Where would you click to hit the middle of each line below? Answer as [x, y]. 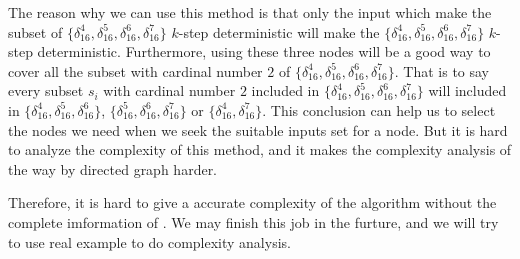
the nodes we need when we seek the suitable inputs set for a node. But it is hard [258, 129]
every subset [46, 90]
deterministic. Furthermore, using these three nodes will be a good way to [264, 51]
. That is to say [442, 70]
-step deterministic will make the [279, 31]
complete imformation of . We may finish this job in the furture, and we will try [253, 221]
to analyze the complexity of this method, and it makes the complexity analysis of [260, 149]
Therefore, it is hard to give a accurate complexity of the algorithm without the [252, 202]
